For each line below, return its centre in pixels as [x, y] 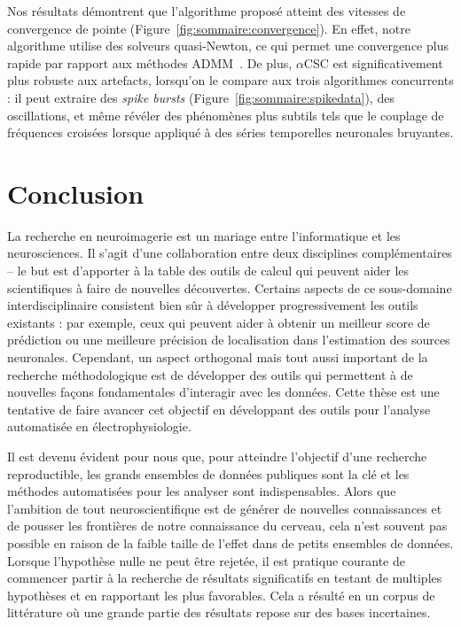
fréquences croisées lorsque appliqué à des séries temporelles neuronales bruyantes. [230, 132]
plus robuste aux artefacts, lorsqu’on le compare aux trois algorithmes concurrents [230, 80]
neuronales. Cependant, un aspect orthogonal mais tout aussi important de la [218, 357]
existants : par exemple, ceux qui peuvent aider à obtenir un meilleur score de [219, 322]
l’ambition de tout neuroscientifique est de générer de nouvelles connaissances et [225, 508]
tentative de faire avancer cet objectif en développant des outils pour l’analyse [219, 409]
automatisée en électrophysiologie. [99, 426]
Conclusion [76, 193]
